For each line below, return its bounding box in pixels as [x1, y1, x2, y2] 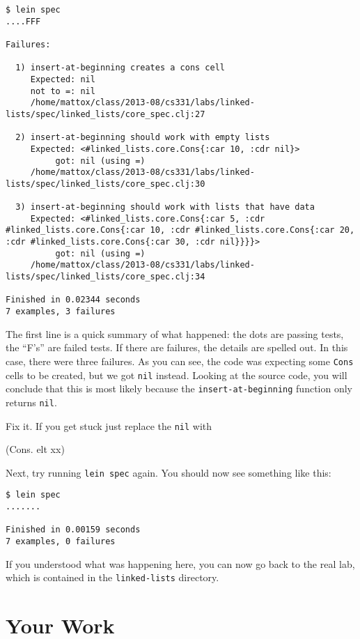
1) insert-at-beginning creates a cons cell [15, 63, 225, 73]
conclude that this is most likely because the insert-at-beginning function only [6, 381, 353, 396]
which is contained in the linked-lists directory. [6, 570, 219, 585]
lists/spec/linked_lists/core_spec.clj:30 [6, 178, 205, 189]
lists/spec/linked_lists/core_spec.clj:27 [6, 109, 205, 119]
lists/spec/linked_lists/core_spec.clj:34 [6, 272, 205, 282]
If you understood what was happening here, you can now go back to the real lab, [6, 556, 355, 571]
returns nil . [6, 394, 57, 409]
